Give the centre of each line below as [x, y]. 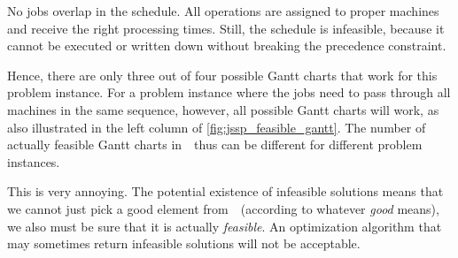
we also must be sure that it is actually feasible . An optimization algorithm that [225, 226]
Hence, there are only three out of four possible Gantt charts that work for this [222, 75]
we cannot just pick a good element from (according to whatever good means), [223, 208]
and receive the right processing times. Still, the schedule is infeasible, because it [226, 28]
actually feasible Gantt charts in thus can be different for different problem [215, 144]
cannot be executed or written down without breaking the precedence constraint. [227, 46]
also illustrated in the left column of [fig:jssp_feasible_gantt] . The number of [217, 127]
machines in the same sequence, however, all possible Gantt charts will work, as [223, 109]
